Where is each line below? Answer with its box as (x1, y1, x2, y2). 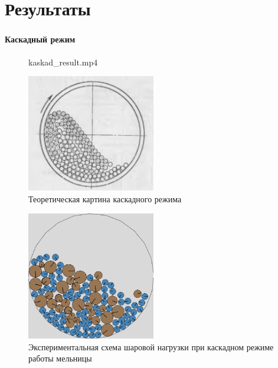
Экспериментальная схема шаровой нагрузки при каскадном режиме (28, 340, 274, 353)
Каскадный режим (5, 33, 76, 45)
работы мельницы (28, 352, 92, 364)
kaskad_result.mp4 (28, 55, 98, 68)
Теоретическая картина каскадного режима (28, 193, 182, 205)
